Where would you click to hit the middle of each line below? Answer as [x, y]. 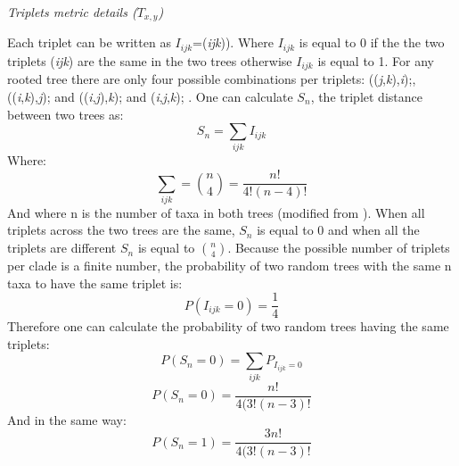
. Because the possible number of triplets [339, 248]
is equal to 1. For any [376, 60]
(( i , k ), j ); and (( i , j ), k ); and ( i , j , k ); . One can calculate [150, 96]
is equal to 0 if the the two [372, 42]
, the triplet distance [366, 96]
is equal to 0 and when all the [338, 230]
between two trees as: [66, 114]
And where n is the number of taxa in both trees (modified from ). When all [216, 212]
